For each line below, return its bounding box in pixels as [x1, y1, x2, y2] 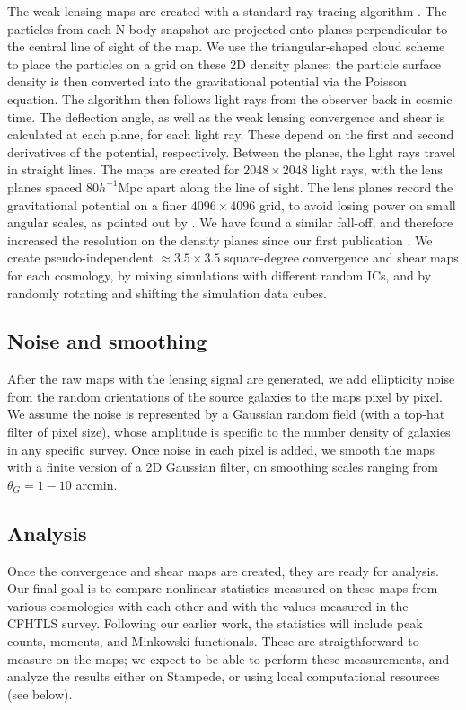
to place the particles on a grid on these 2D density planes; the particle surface [7, 54, 441, 73]
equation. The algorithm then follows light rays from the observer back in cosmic [7, 89, 453, 108]
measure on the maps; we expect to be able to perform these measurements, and [7, 649, 450, 668]
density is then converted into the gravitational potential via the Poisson [7, 72, 407, 91]
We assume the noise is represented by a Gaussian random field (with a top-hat [7, 404, 445, 423]
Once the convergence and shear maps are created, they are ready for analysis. [7, 561, 439, 580]
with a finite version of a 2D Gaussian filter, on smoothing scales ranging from [7, 457, 439, 476]
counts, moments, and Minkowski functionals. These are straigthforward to [7, 632, 419, 651]
